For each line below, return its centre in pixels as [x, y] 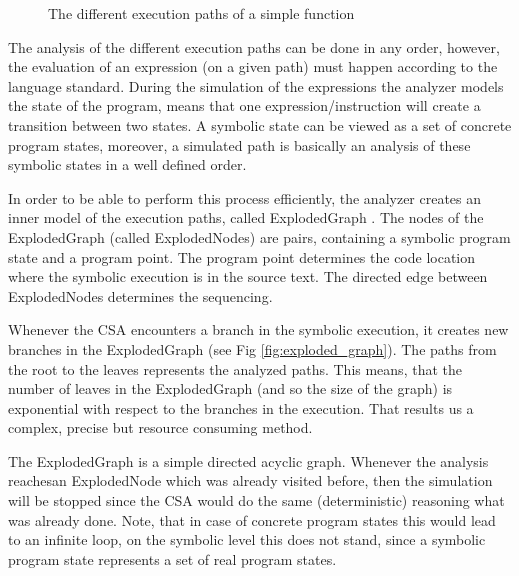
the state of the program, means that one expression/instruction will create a [244, 105]
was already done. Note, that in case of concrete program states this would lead [252, 519]
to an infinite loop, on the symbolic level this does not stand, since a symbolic [247, 539]
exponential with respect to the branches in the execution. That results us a [241, 407]
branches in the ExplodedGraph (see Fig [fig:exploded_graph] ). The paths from [252, 348]
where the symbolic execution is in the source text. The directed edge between [248, 276]
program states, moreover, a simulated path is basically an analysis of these [239, 144]
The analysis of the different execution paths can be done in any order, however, [254, 46]
